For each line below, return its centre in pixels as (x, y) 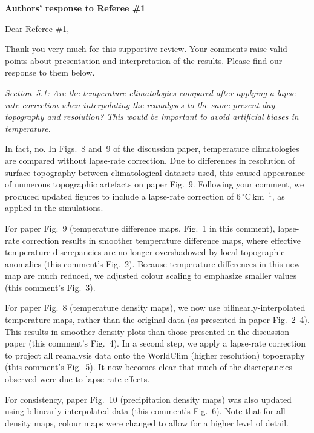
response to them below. (50, 72)
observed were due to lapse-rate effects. (77, 379)
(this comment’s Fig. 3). (50, 287)
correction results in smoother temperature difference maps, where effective (162, 240)
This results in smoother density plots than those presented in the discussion (147, 331)
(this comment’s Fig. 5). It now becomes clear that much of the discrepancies (149, 367)
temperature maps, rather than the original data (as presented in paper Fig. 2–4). (157, 320)
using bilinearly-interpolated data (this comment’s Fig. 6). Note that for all (145, 411)
